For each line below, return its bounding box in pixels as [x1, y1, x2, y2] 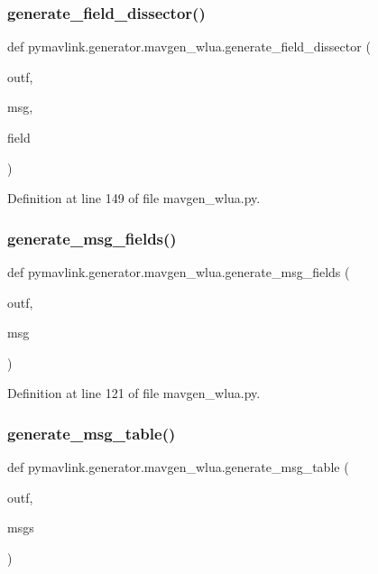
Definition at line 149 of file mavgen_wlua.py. [7, 189, 261, 208]
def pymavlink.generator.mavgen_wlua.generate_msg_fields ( [7, 263, 350, 281]
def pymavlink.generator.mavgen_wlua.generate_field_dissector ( [7, 37, 371, 56]
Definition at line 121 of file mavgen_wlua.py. [7, 384, 261, 403]
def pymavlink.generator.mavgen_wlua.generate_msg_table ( [7, 458, 349, 477]
